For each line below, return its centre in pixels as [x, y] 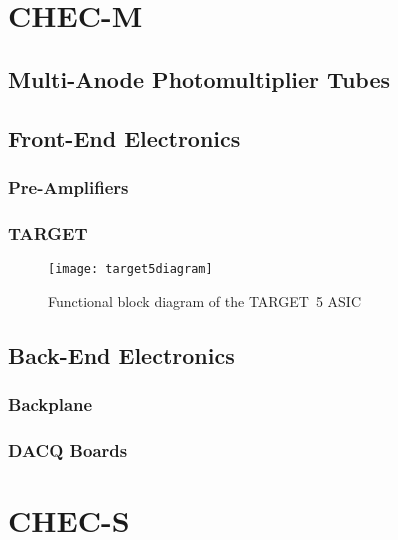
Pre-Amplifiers [68, 186]
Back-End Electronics [121, 354]
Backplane [50, 403]
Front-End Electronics [124, 137]
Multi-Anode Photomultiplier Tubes [199, 78]
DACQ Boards [68, 449]
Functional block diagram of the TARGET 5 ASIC [205, 300]
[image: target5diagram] [130, 269]
